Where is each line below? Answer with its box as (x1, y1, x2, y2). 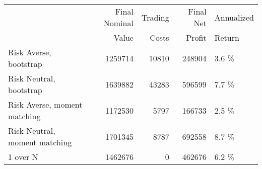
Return (214, 32, 239, 43)
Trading (141, 11, 169, 23)
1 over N (8, 151, 38, 162)
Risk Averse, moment (8, 99, 83, 110)
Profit (186, 32, 207, 43)
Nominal (103, 17, 134, 29)
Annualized (214, 11, 254, 23)
